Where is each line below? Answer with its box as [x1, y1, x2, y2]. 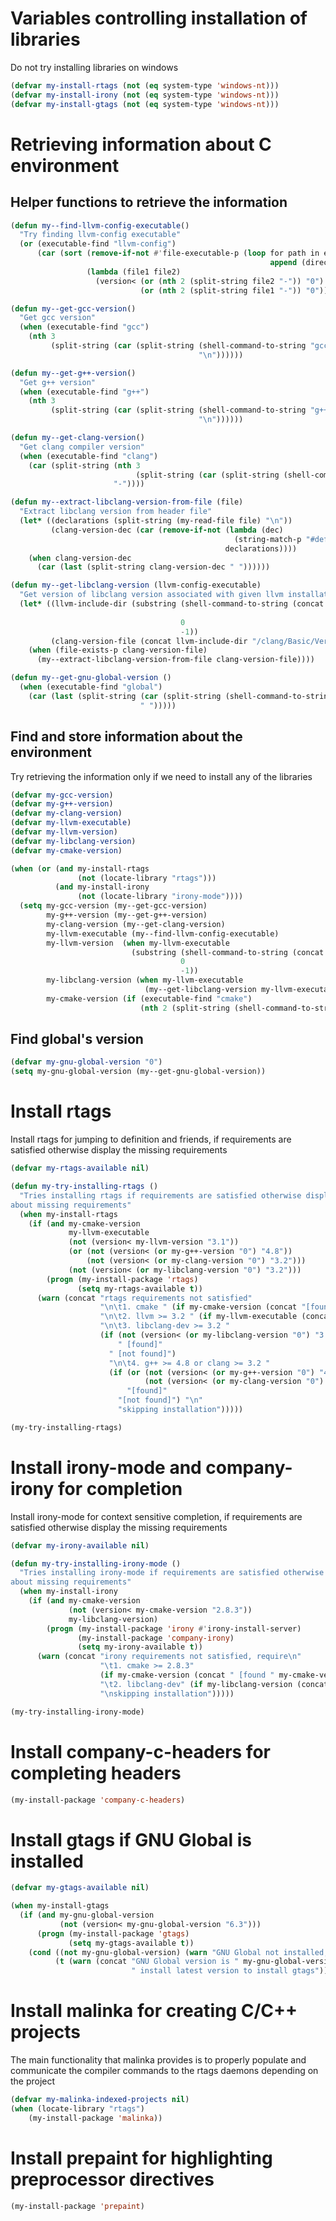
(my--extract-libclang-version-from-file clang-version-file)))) [36, 655, 315, 665]
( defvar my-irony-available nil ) [10, 1540, 150, 1551]
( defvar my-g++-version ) [10, 799, 114, 809]
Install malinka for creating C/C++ [10, 2000, 298, 2022]
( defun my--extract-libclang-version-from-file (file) [10, 497, 244, 507]
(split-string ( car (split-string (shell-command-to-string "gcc [50, 341, 329, 351]
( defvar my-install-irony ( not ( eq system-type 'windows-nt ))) [10, 90, 280, 100]
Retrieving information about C [10, 133, 272, 156]
